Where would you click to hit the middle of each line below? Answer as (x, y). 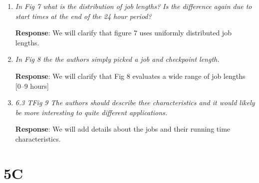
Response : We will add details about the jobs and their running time (123, 129)
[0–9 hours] (32, 86)
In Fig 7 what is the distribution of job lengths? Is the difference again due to (133, 6)
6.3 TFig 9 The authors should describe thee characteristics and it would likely (135, 102)
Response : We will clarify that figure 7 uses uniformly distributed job (123, 33)
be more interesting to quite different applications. (91, 112)
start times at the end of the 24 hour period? (83, 16)
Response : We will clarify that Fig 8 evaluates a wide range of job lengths (130, 76)
